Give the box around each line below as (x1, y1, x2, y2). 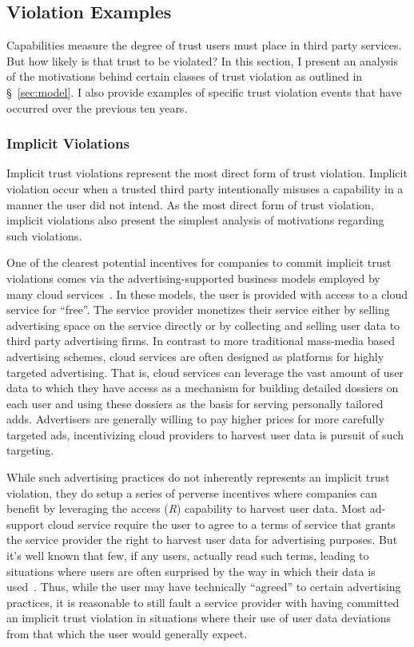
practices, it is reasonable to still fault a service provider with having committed (6, 593, 400, 610)
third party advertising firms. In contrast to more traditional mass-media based (6, 332, 396, 349)
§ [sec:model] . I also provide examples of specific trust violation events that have (6, 83, 402, 100)
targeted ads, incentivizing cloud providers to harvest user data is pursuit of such (6, 426, 404, 443)
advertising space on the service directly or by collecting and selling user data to (6, 316, 400, 333)
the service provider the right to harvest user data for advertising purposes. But (6, 531, 398, 548)
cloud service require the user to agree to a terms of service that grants (47, 515, 396, 532)
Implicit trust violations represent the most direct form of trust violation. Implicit (6, 165, 408, 181)
